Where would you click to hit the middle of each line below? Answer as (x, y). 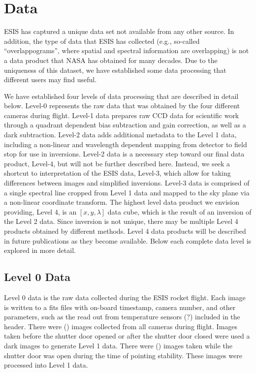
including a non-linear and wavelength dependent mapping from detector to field (126, 144)
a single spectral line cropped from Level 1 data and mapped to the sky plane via (127, 192)
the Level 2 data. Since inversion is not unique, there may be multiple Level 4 (121, 221)
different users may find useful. (50, 79)
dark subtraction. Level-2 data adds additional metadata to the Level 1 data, (120, 135)
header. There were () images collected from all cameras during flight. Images (121, 326)
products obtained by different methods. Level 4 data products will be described (125, 231)
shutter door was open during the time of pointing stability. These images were (123, 355)
